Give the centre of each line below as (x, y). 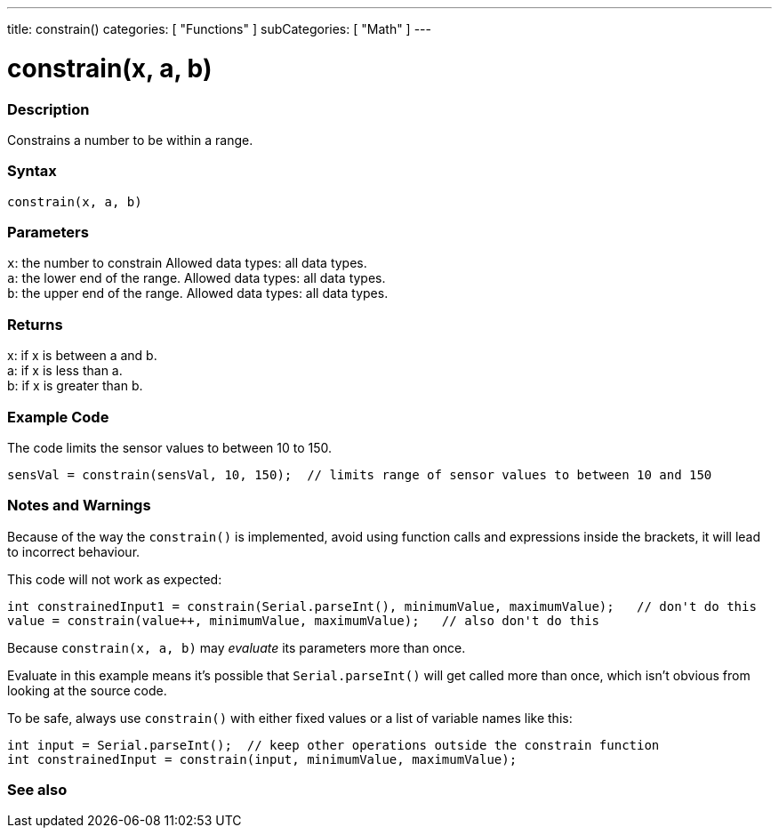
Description (48, 109)
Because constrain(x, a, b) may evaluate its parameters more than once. (237, 647)
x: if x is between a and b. (82, 356)
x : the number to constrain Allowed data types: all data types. (187, 263)
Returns (35, 324)
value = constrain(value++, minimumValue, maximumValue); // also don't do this (303, 620)
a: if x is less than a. (65, 371)
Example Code (58, 417)
